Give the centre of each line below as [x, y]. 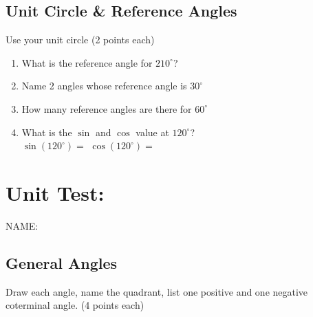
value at [152, 132]
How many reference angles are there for [107, 108]
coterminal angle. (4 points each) [75, 305]
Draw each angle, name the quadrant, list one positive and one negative [157, 291]
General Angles [62, 262]
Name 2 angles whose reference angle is [104, 86]
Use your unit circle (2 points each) [80, 40]
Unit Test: [55, 192]
